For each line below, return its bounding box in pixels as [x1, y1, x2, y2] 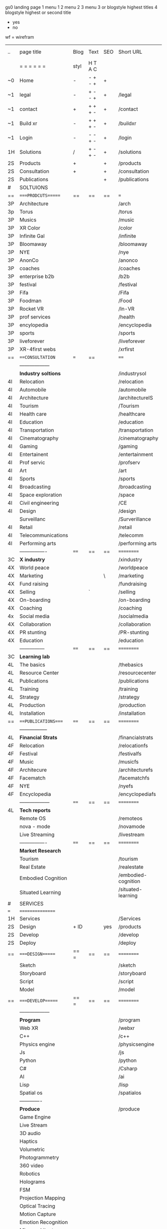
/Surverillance [118, 516, 151, 522]
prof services [19, 314, 51, 320]
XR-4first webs [19, 346, 56, 352]
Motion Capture [19, 1211, 56, 1218]
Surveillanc [19, 516, 46, 522]
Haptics [19, 1138, 38, 1144]
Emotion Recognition [19, 1219, 68, 1226]
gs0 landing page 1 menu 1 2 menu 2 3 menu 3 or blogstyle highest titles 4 [5, 4, 158, 10]
